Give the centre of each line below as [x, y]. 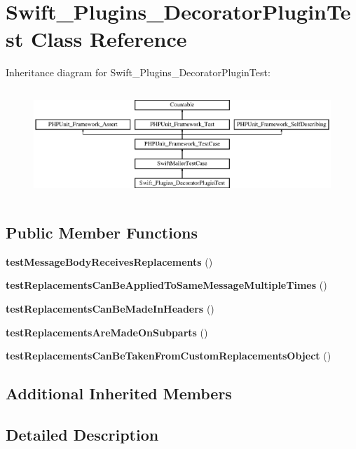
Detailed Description [82, 434]
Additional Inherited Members [119, 393]
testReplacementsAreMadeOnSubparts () [107, 332]
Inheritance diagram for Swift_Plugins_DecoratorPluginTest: [138, 72]
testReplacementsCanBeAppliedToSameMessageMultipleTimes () [166, 285]
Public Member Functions [102, 232]
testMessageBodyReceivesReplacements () [109, 261]
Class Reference [109, 39]
